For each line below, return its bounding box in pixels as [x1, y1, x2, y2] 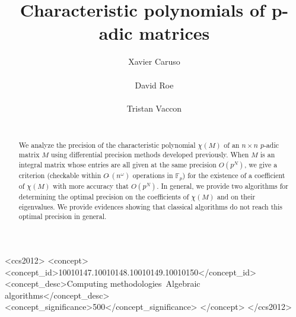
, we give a [244, 159, 278, 169]
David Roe [135, 78, 174, 91]
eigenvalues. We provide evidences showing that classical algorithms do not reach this [18, 201, 282, 211]
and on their [217, 191, 256, 201]
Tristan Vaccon [126, 102, 182, 114]
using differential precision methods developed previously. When [50, 150, 249, 160]
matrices [139, 21, 210, 45]
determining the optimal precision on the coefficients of [18, 191, 189, 201]
